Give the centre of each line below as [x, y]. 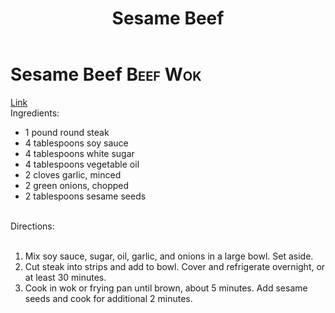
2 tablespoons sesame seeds [85, 196]
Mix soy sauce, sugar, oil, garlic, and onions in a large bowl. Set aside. [169, 256]
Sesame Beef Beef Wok [106, 74]
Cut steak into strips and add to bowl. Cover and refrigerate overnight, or [175, 266]
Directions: [32, 226]
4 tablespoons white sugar [79, 153]
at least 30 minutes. [65, 277]
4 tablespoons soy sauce [76, 143]
